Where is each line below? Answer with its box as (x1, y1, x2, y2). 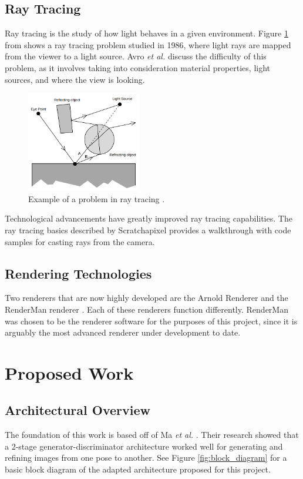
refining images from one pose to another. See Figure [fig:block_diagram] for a (5, 451, 287, 464)
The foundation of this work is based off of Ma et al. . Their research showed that (5, 428, 299, 441)
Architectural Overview (5, 401, 151, 419)
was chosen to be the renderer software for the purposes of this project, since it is (5, 314, 298, 327)
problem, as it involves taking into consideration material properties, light (5, 61, 271, 73)
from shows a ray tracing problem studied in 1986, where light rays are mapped (5, 38, 291, 51)
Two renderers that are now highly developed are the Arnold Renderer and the (5, 292, 288, 304)
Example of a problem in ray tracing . (28, 192, 165, 205)
